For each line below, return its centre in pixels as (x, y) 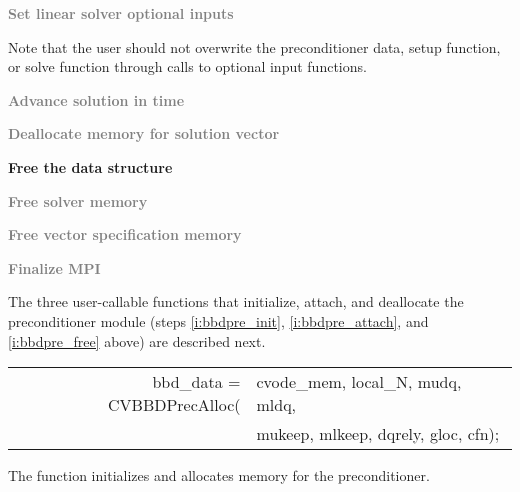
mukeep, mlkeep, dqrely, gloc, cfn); (378, 434)
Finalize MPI (54, 267)
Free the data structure (90, 166)
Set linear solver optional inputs (121, 13)
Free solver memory (78, 200)
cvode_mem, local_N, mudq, (359, 382)
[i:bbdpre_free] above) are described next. (137, 340)
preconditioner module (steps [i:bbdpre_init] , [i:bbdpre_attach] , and (218, 320)
